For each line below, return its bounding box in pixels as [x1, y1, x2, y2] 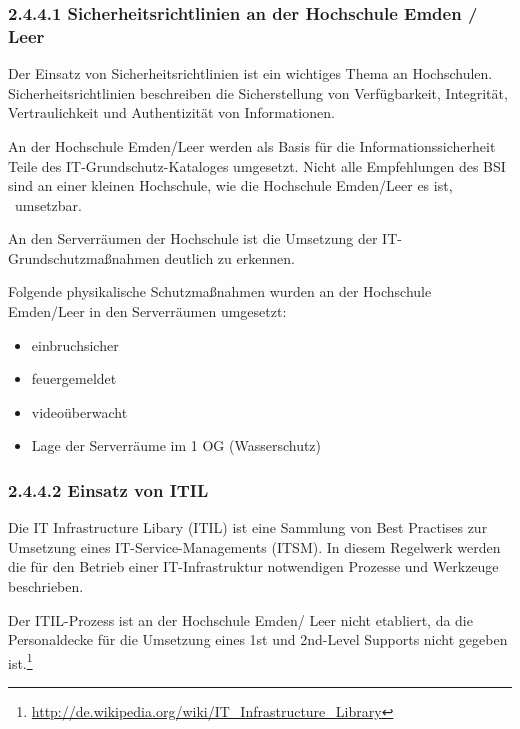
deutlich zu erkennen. [164, 247, 295, 268]
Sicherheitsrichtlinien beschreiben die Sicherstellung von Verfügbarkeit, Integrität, [8, 82, 508, 103]
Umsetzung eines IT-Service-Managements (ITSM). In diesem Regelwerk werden [8, 536, 501, 557]
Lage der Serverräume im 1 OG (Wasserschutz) [31, 435, 322, 456]
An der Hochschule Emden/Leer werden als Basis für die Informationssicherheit [8, 135, 496, 156]
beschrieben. [8, 576, 84, 597]
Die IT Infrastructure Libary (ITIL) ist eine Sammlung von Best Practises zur [8, 517, 488, 538]
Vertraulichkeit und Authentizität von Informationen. [8, 102, 335, 123]
